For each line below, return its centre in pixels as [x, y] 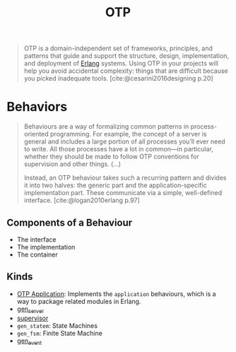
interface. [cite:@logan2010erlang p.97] [82, 200]
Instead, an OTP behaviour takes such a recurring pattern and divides [125, 178]
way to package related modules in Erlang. [79, 301]
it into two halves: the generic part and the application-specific [116, 185]
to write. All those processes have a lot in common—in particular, [118, 149]
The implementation [46, 247]
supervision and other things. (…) [72, 164]
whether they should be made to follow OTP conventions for [111, 157]
